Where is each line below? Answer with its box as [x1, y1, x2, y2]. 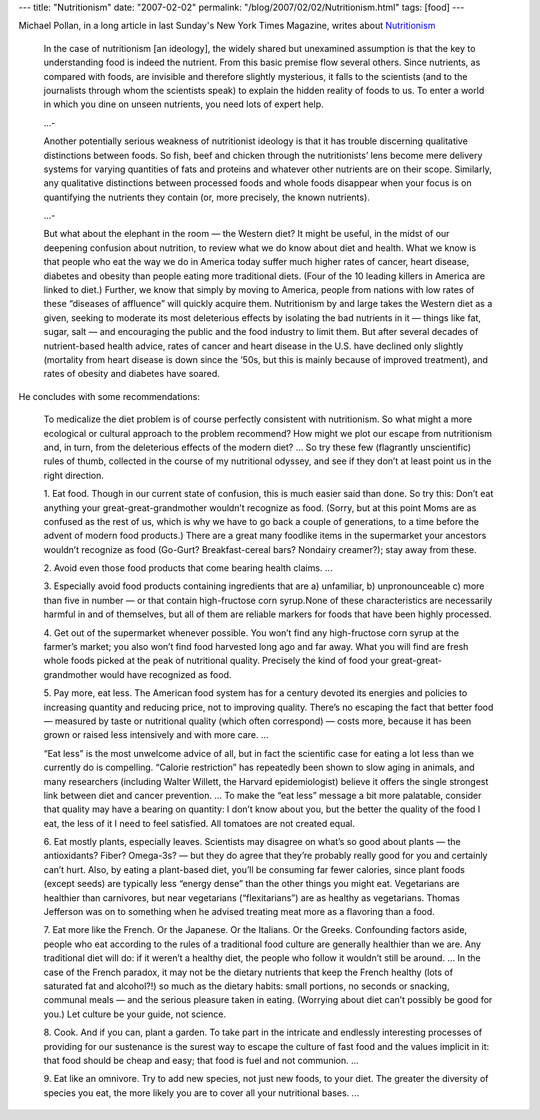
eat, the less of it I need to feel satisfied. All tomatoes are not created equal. [43, 817, 355, 829]
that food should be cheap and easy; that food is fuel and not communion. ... [43, 1054, 359, 1066]
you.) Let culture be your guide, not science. [43, 1008, 227, 1020]
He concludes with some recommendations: [18, 390, 200, 402]
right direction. [43, 469, 105, 481]
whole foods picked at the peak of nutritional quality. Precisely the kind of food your [43, 655, 389, 667]
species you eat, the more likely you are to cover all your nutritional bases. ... [43, 1086, 360, 1099]
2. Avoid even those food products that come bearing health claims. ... [43, 562, 333, 574]
